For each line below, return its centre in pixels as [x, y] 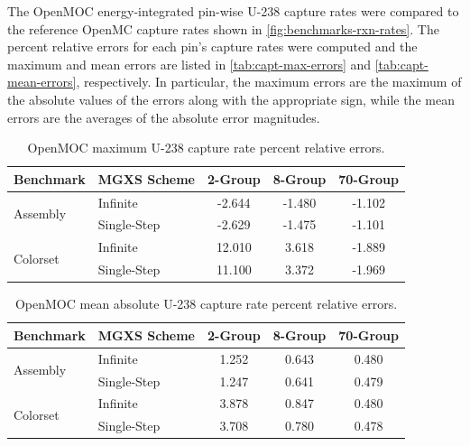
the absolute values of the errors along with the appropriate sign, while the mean [231, 99]
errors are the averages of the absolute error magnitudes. [164, 117]
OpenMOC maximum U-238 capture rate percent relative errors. [206, 148]
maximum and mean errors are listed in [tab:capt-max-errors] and [189, 64]
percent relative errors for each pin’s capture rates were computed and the [212, 46]
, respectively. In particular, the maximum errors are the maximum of [269, 82]
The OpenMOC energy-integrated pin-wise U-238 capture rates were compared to [233, 11]
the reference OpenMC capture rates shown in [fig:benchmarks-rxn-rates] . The [223, 28]
